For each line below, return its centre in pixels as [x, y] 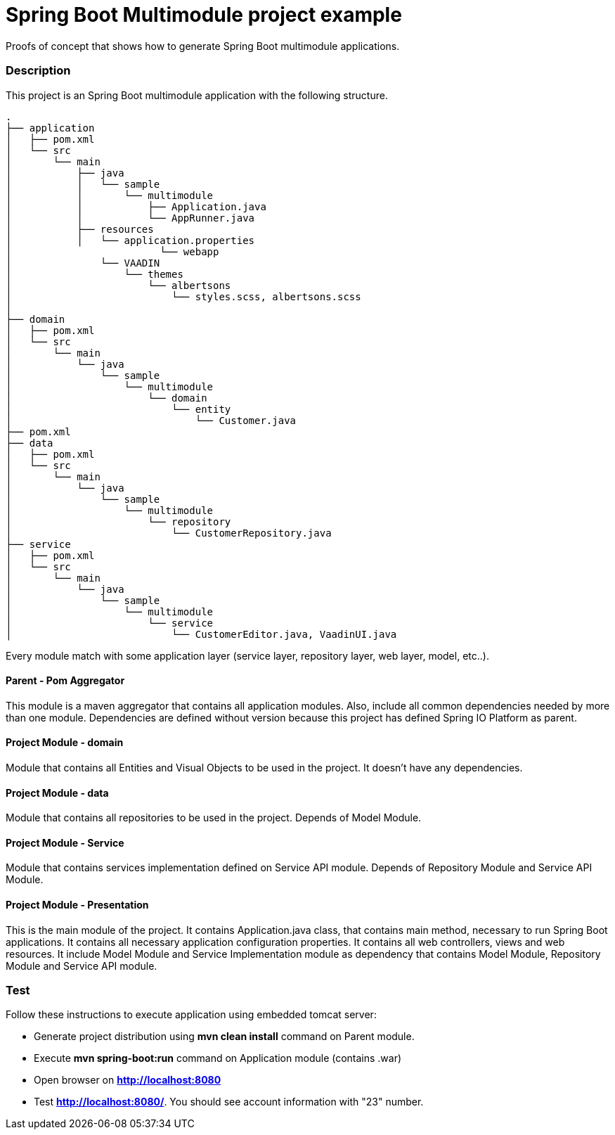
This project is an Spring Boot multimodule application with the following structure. [197, 95]
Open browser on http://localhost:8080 [128, 1080]
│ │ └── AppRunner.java [130, 218]
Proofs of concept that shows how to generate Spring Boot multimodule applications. [203, 46]
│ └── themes [95, 274]
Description [38, 71]
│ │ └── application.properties [130, 240]
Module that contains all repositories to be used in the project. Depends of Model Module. [214, 818]
